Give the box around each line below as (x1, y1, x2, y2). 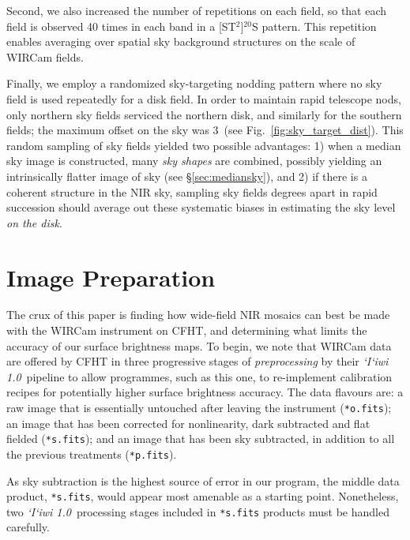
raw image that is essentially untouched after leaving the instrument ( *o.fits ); (6, 399, 392, 415)
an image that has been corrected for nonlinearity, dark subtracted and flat (6, 414, 371, 431)
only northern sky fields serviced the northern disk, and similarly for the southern (6, 106, 402, 122)
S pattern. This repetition (251, 17, 377, 34)
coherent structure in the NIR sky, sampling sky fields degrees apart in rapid (6, 183, 378, 200)
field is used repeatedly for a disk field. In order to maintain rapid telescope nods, (6, 90, 401, 107)
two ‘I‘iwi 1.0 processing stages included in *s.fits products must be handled (6, 503, 389, 519)
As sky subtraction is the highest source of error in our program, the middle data (6, 472, 400, 489)
